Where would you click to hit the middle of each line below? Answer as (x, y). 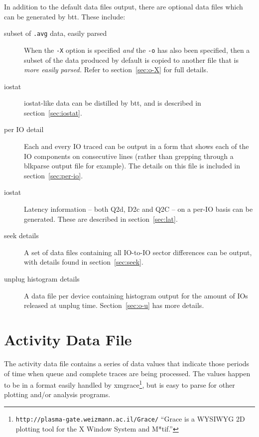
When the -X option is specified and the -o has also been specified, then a (137, 50)
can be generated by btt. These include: (65, 16)
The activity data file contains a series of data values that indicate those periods (127, 363)
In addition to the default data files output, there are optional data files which (124, 6)
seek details (21, 235)
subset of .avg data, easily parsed (56, 33)
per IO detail (24, 129)
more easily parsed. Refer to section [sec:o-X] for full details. (116, 70)
